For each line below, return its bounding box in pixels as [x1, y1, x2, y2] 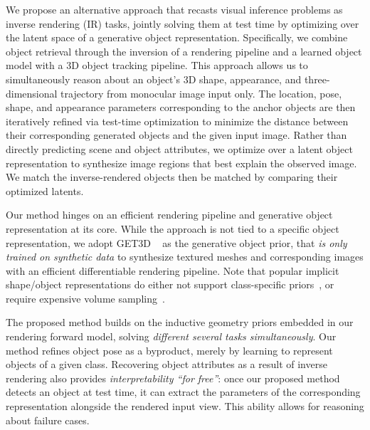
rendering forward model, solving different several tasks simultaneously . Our [6, 329, 337, 344]
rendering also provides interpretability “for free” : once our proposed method [6, 370, 340, 385]
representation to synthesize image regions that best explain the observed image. [6, 155, 357, 170]
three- [304, 71, 330, 86]
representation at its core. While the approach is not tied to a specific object [6, 221, 339, 236]
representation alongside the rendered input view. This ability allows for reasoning [6, 399, 364, 414]
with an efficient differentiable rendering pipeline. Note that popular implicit [6, 263, 339, 278]
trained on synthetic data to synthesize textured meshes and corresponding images [6, 249, 364, 264]
